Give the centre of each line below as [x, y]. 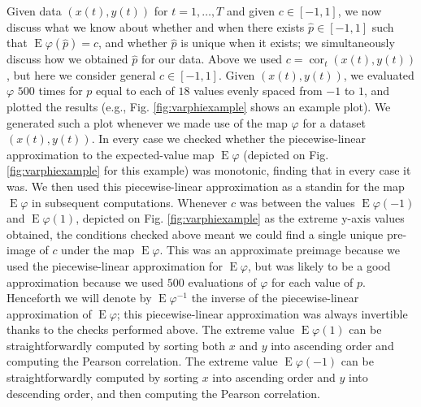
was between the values [297, 202]
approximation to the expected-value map [111, 154]
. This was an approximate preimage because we [280, 250]
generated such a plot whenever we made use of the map [147, 122]
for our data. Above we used [212, 59]
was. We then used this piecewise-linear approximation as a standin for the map [206, 186]
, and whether [133, 43]
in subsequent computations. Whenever [130, 202]
